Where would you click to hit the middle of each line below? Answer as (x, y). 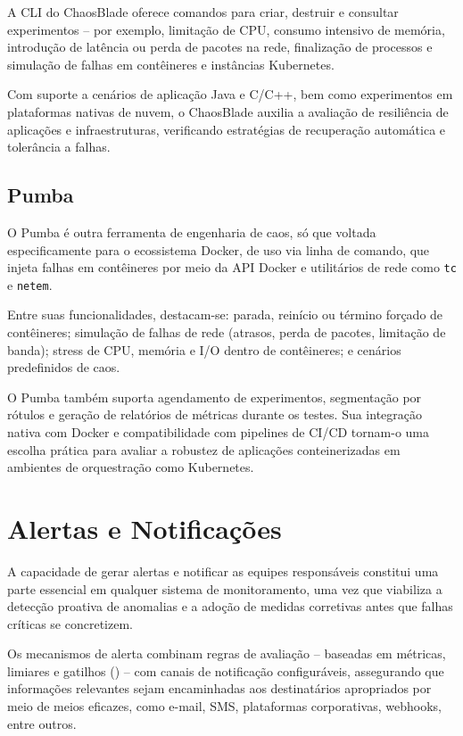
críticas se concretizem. (70, 623)
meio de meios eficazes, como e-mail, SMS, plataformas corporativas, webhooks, (224, 706)
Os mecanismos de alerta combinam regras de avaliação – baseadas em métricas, (227, 653)
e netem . (30, 284)
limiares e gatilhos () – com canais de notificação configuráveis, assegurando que (226, 670)
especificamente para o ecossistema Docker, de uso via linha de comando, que (219, 249)
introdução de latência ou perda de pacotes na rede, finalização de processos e (220, 47)
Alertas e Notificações (145, 528)
